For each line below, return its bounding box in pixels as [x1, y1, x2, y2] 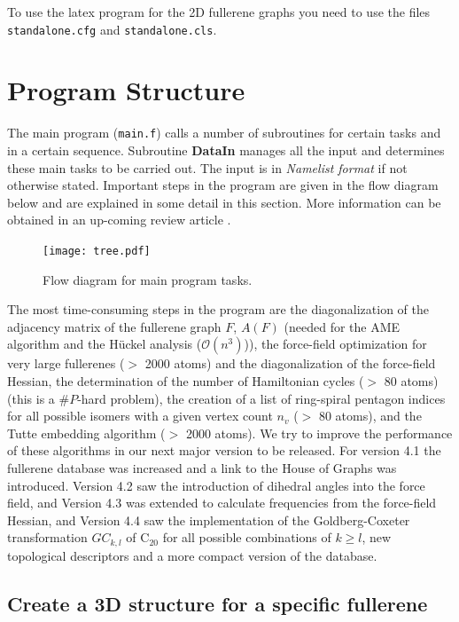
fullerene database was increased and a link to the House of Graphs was [7, 459, 397, 476]
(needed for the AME [284, 317, 401, 335]
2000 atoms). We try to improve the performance [185, 423, 453, 442]
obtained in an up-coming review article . [7, 210, 231, 229]
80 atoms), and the [318, 406, 422, 425]
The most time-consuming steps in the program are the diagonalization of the [7, 300, 430, 319]
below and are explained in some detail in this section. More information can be [7, 193, 441, 211]
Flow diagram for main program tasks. [43, 270, 253, 288]
